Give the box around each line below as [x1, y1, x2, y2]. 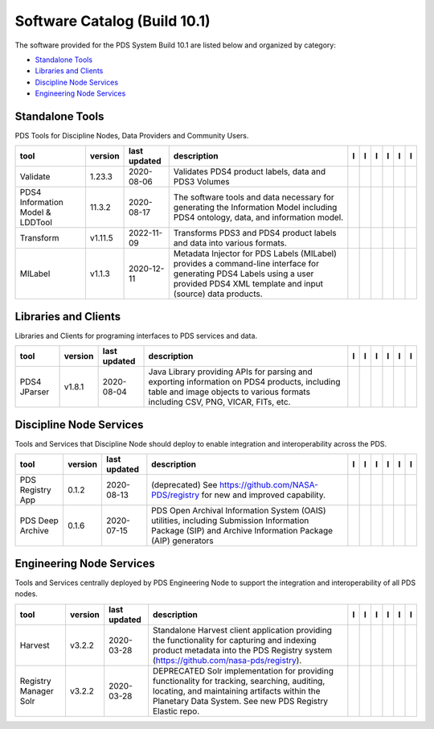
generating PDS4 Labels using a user [173, 268, 314, 279]
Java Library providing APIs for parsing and [148, 366, 313, 377]
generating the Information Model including [173, 202, 338, 213]
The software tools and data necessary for [173, 192, 335, 203]
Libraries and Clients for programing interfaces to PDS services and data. [14, 331, 257, 340]
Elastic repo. [153, 705, 200, 716]
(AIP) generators [151, 535, 215, 546]
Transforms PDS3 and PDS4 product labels [173, 228, 337, 239]
